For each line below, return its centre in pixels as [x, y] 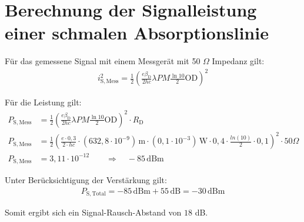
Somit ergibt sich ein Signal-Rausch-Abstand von [93, 212]
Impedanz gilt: [238, 61]
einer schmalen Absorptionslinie [137, 33]
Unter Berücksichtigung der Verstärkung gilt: [86, 180]
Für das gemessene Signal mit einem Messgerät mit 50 [103, 61]
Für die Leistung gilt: [43, 102]
